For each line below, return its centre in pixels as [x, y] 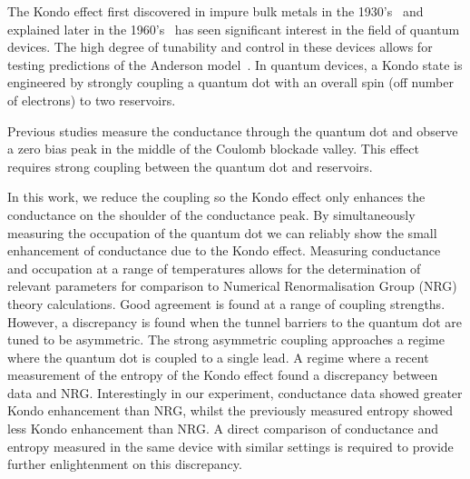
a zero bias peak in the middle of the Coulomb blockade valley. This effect [213, 149]
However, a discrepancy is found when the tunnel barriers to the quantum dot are [235, 321]
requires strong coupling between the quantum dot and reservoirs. [190, 166]
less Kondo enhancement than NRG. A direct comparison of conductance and [223, 429]
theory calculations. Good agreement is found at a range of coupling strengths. [226, 303]
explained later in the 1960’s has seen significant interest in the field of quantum [234, 29]
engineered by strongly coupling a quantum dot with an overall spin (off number [230, 82]
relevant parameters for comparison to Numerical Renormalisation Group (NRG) [232, 286]
